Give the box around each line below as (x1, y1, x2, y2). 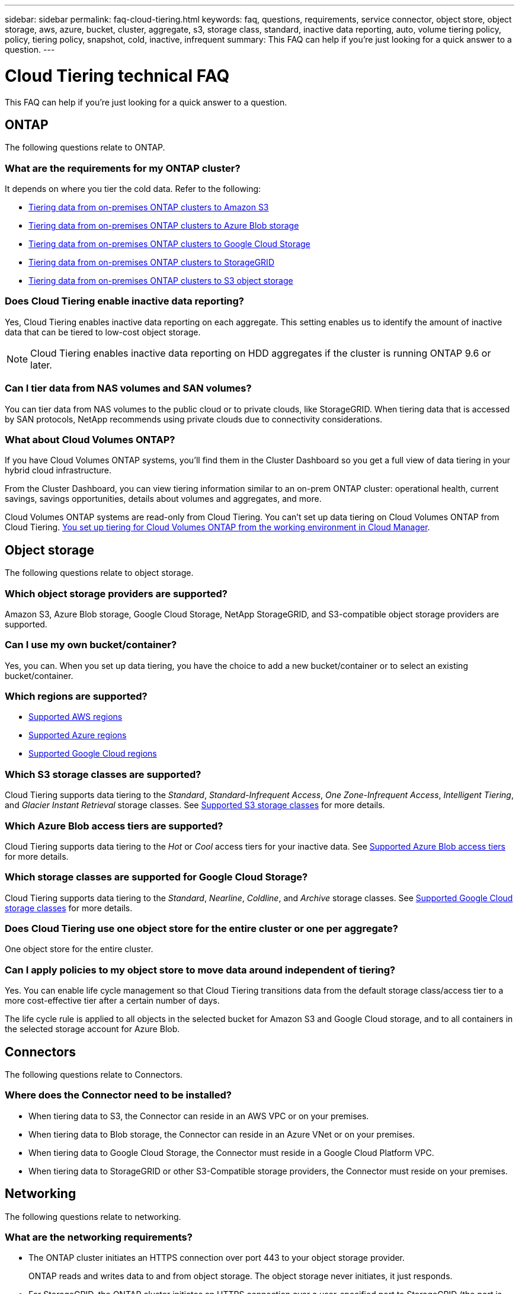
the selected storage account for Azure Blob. (5, 1024, 180, 1034)
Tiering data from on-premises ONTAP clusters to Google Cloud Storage (28, 239, 310, 249)
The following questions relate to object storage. (5, 568, 194, 578)
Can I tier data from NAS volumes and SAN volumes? (5, 382, 252, 395)
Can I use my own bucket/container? (5, 639, 177, 651)
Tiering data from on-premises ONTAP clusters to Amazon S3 (28, 202, 269, 213)
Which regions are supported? (5, 690, 148, 703)
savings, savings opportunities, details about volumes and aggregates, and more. (5, 494, 322, 504)
